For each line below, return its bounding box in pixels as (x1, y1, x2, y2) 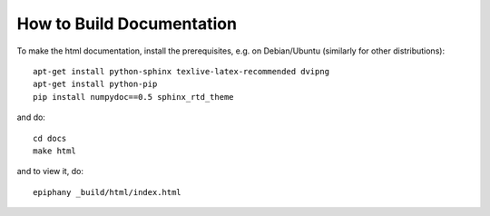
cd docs (33, 133, 67, 143)
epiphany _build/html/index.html (33, 187, 181, 197)
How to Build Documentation (16, 14, 238, 34)
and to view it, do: (16, 166, 83, 177)
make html (33, 145, 76, 156)
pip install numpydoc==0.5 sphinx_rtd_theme (33, 92, 235, 102)
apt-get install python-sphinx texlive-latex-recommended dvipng (33, 66, 330, 76)
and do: (16, 112, 45, 123)
